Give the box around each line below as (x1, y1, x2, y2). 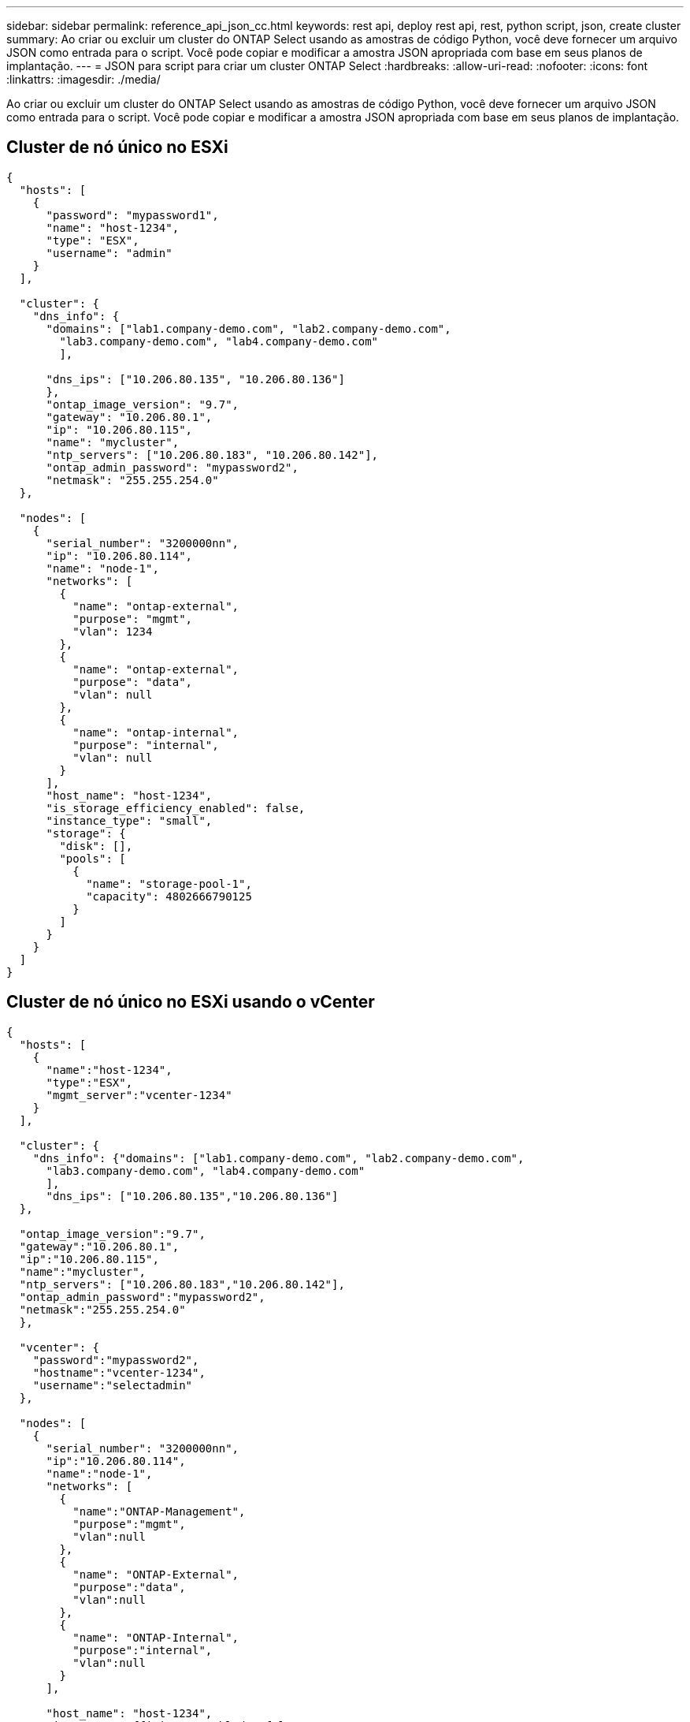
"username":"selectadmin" (32, 1378, 193, 1392)
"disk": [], (59, 839, 133, 852)
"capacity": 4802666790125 (86, 889, 252, 903)
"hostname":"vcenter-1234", (32, 1366, 206, 1379)
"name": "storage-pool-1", (86, 877, 252, 890)
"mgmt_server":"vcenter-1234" (46, 1088, 232, 1101)
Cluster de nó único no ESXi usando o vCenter (6, 992, 375, 1012)
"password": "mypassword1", (46, 208, 219, 222)
